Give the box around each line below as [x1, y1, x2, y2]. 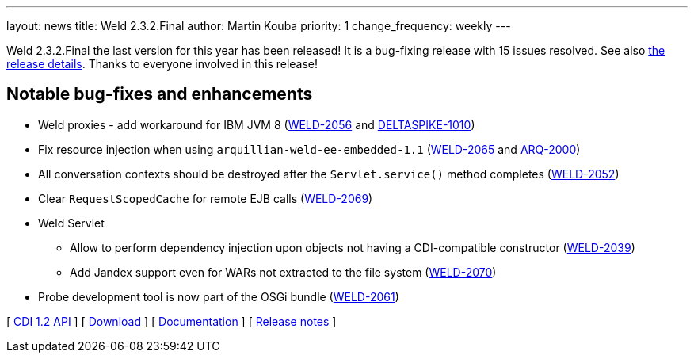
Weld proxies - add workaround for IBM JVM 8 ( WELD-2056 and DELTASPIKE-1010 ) [38, 117, 475, 132]
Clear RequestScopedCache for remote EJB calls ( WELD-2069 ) [38, 191, 373, 205]
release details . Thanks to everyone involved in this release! [6, 57, 318, 71]
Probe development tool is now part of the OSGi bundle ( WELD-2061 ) [38, 289, 399, 304]
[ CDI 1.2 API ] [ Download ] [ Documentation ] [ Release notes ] [6, 314, 337, 328]
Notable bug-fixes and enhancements [6, 84, 313, 105]
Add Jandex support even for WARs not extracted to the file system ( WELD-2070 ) [70, 265, 497, 279]
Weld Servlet [38, 216, 105, 230]
